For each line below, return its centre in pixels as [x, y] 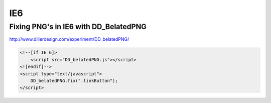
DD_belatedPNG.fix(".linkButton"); [74, 81]
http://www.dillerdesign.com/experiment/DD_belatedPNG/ [69, 39]
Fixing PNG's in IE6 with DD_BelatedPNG [78, 27]
